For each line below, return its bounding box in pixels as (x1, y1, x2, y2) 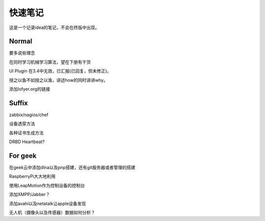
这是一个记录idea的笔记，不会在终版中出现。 (9, 25, 100, 30)
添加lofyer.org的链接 (9, 86, 51, 92)
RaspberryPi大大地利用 (9, 173, 56, 179)
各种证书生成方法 (9, 130, 44, 136)
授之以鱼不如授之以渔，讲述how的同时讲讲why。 (9, 77, 108, 83)
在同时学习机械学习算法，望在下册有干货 (9, 59, 91, 65)
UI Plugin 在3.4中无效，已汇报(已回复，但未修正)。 (9, 68, 111, 74)
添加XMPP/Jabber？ (9, 192, 50, 197)
